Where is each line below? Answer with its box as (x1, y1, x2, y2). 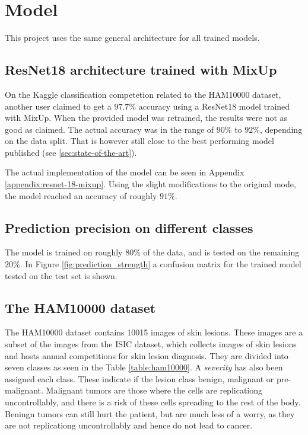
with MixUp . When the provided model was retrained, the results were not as (5, 111, 288, 124)
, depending (259, 123, 303, 135)
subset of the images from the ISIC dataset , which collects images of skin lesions (5, 338, 297, 350)
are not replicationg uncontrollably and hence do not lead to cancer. (5, 419, 253, 431)
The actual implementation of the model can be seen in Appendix (5, 166, 245, 178)
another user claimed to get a (5, 100, 112, 112)
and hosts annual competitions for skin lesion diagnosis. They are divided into (5, 349, 288, 362)
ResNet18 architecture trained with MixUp (5, 60, 277, 79)
